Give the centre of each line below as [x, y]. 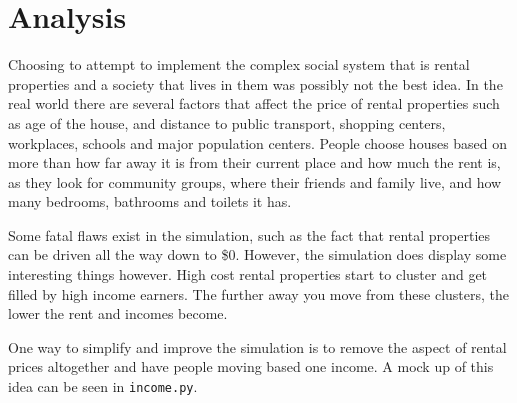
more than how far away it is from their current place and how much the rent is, [254, 162]
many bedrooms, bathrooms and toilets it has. [150, 201]
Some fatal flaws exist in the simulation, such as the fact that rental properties [249, 234]
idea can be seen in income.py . [103, 386]
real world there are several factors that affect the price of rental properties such [254, 103]
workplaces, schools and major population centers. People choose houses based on [258, 142]
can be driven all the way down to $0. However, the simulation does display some [257, 254]
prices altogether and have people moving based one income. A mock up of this [251, 366]
